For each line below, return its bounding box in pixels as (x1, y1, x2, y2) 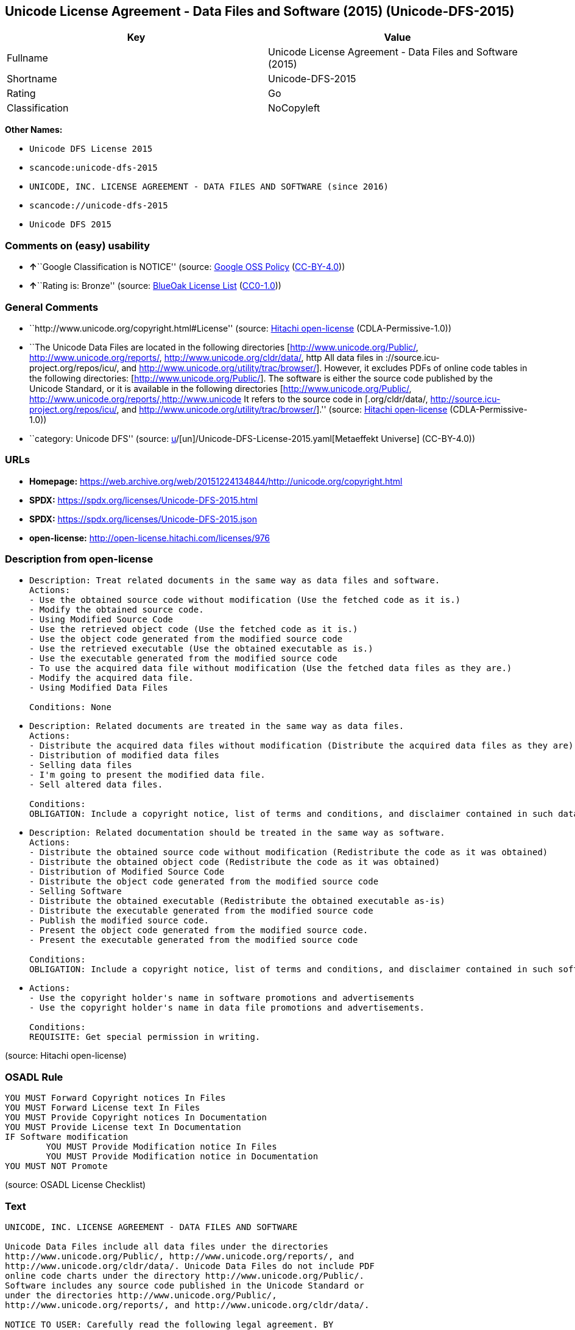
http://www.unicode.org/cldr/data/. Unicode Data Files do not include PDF (5, 1261, 375, 1271)
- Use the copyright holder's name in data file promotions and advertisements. (29, 1003, 425, 1013)
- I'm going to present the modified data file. (29, 770, 266, 780)
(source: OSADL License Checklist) (5, 1179, 146, 1190)
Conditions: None (29, 702, 111, 713)
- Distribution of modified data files (29, 750, 219, 761)
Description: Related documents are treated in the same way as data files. (29, 721, 404, 731)
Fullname (7, 52, 48, 65)
